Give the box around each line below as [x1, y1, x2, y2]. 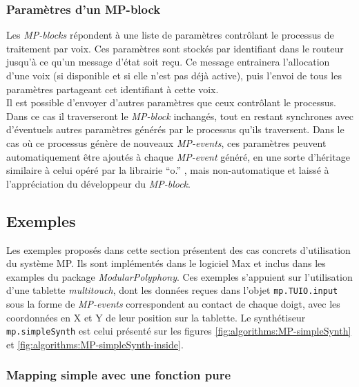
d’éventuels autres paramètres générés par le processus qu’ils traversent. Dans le [6, 122, 345, 137]
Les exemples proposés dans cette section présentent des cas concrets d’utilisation [6, 242, 351, 257]
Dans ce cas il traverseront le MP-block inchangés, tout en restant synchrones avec [6, 108, 353, 123]
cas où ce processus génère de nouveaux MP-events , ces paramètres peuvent [6, 135, 327, 150]
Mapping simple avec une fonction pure [6, 366, 231, 384]
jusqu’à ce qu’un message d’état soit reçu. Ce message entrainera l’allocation [6, 54, 330, 69]
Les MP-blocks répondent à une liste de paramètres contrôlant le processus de [6, 28, 334, 42]
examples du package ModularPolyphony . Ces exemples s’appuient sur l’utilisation [6, 269, 353, 284]
